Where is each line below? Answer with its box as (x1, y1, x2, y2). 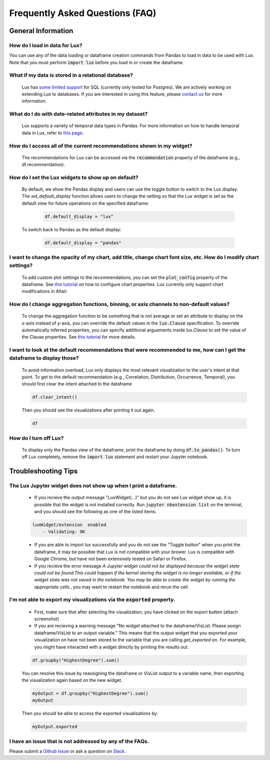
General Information (9, 27, 73, 35)
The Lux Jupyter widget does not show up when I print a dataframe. (9, 482, 177, 489)
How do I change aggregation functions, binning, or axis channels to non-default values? (9, 301, 230, 308)
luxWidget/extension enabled (32, 522, 106, 528)
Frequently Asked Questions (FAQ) (9, 8, 156, 19)
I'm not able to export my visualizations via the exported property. (9, 596, 175, 603)
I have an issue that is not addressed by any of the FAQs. (9, 737, 149, 744)
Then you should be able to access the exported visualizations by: (21, 710, 158, 716)
